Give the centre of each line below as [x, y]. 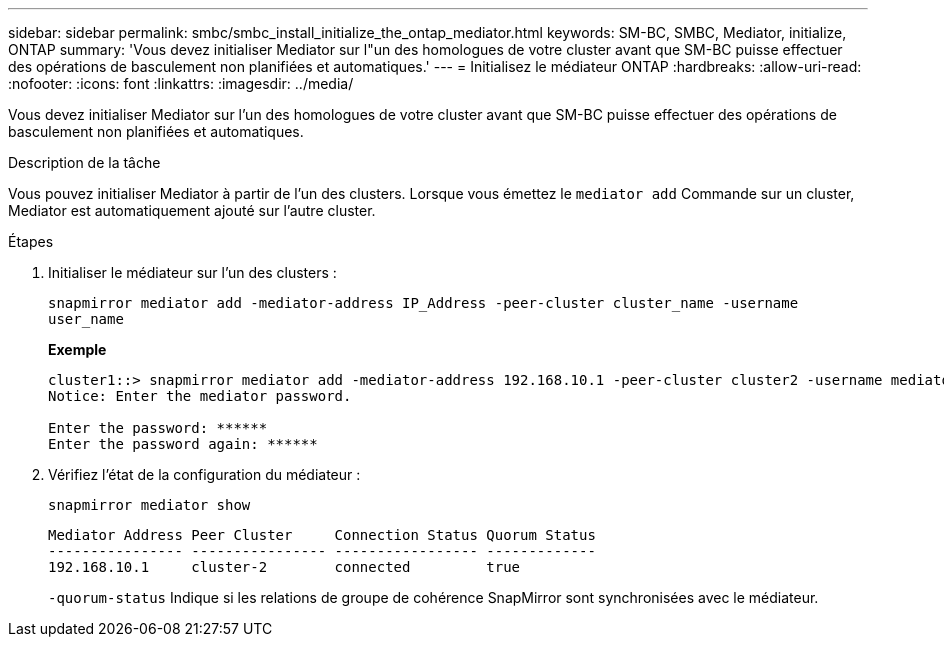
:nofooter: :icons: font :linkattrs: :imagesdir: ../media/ [181, 83]
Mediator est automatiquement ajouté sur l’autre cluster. [192, 210]
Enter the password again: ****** [183, 444]
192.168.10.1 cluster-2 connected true [284, 567]
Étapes [31, 241]
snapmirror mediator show [149, 505]
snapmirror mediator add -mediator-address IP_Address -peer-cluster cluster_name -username [423, 303]
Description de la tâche [84, 162]
